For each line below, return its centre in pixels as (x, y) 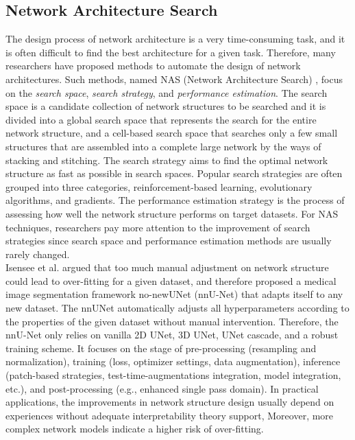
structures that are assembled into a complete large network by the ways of (163, 146)
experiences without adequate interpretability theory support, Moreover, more (170, 415)
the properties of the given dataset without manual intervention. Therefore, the (172, 321)
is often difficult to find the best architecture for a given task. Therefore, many (171, 52)
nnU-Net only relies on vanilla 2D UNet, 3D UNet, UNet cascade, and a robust (172, 335)
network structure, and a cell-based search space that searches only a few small (172, 133)
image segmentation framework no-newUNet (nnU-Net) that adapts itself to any (174, 294)
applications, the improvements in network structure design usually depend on (170, 402)
